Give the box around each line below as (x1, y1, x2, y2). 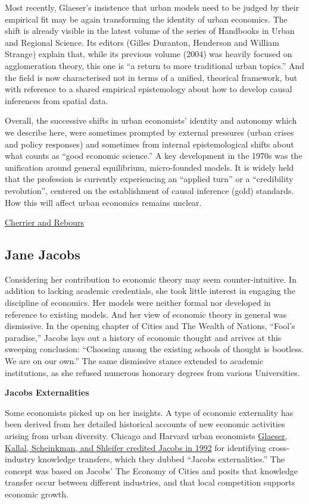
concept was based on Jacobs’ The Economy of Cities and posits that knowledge (5, 464, 298, 477)
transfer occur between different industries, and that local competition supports (5, 476, 295, 489)
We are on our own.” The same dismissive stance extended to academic (5, 355, 264, 367)
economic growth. (5, 487, 68, 500)
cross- (269, 441, 289, 453)
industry (5, 453, 36, 465)
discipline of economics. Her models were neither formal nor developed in (5, 296, 271, 309)
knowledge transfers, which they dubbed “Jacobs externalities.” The (38, 453, 285, 465)
